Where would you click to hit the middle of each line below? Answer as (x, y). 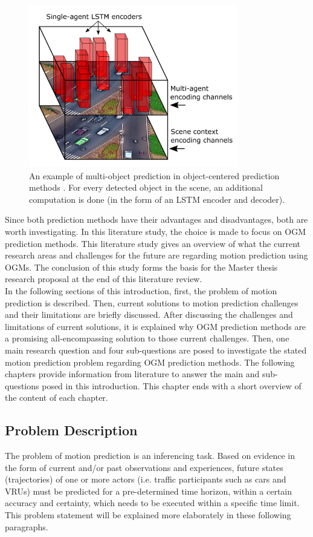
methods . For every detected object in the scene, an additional (146, 187)
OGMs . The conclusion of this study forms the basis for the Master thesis (141, 267)
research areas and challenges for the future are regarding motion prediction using (156, 255)
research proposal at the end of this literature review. (104, 279)
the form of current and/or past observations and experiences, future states (144, 467)
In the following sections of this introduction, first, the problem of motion (141, 290)
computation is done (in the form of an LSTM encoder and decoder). (157, 199)
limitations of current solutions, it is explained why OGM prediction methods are (156, 326)
